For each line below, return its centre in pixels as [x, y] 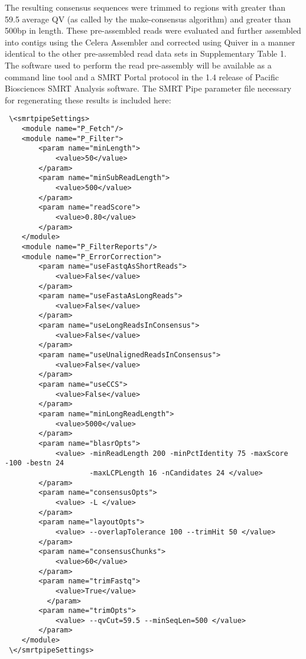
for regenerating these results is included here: [88, 99]
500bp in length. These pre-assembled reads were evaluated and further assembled [153, 30]
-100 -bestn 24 [35, 463]
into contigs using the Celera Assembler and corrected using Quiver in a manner [150, 42]
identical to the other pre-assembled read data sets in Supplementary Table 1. [146, 53]
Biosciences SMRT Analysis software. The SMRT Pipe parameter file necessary [148, 88]
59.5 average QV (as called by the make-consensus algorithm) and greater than [148, 19]
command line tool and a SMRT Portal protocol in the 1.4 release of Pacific [142, 76]
